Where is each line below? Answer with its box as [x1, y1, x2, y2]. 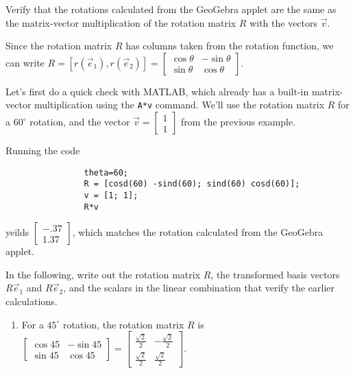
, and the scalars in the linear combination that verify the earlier [63, 280, 334, 295]
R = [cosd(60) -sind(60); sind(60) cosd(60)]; [84, 179, 300, 189]
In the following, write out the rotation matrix [5, 267, 201, 281]
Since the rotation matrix [5, 38, 112, 53]
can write [5, 55, 45, 69]
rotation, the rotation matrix [63, 317, 184, 331]
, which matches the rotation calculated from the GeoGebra [72, 225, 323, 239]
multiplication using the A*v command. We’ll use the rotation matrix [34, 97, 325, 112]
